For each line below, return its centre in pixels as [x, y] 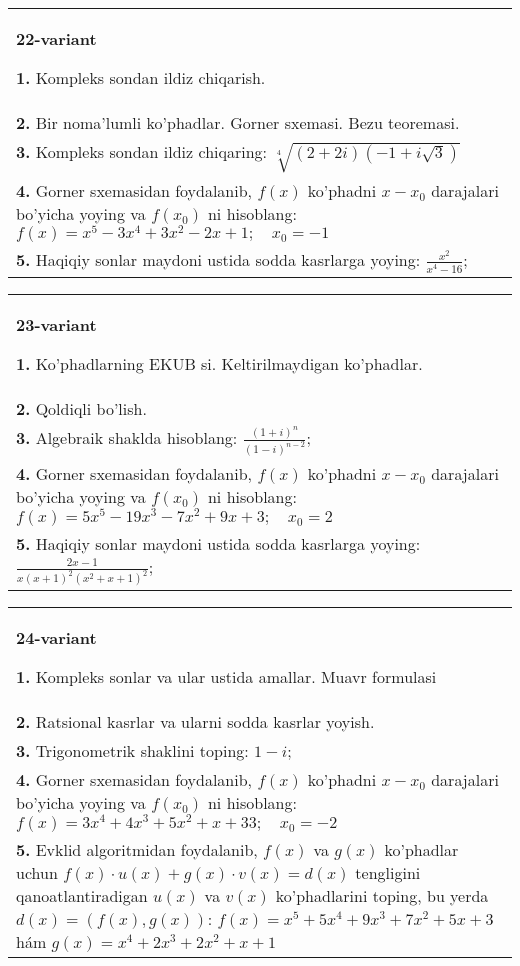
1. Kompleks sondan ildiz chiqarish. [141, 77]
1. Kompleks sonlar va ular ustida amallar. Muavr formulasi [226, 676]
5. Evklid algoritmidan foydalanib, [137, 849]
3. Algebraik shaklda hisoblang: [127, 437]
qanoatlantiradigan [82, 895]
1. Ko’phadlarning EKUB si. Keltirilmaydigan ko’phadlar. [219, 363]
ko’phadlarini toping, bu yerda [382, 895]
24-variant [56, 637]
